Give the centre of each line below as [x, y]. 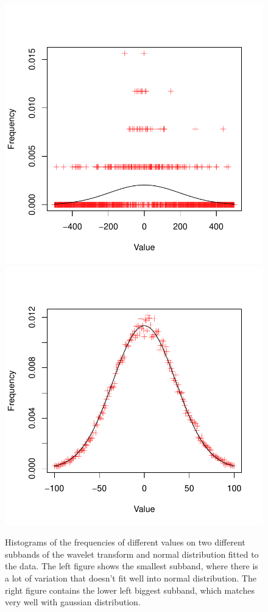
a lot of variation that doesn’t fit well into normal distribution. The [131, 578]
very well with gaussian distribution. [73, 602]
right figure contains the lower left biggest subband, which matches [130, 590]
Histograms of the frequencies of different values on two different [125, 542]
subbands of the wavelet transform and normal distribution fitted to [132, 554]
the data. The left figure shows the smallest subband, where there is [132, 566]
